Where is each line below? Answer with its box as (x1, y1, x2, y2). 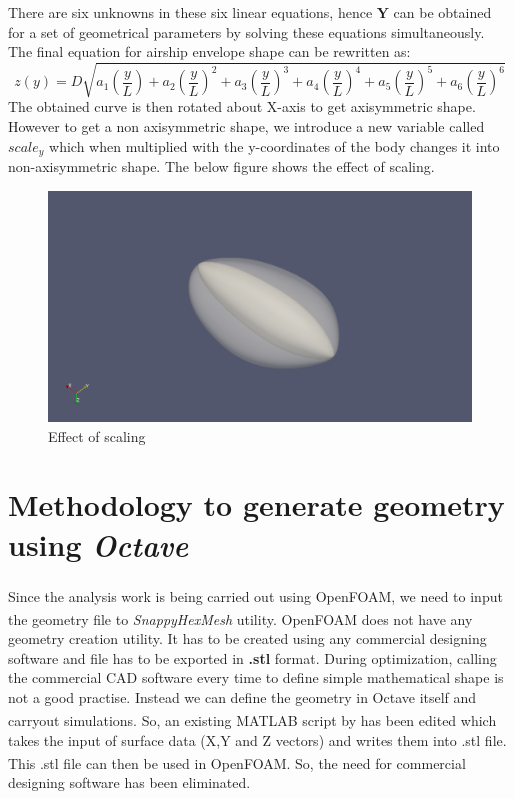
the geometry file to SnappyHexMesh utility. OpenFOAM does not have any (8, 608, 473, 629)
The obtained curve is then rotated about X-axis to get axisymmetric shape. (8, 96, 476, 117)
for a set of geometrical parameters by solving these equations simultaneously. (8, 21, 485, 42)
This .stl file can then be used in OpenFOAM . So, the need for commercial (8, 752, 466, 773)
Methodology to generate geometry (8, 484, 505, 525)
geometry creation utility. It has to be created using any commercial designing (8, 628, 487, 649)
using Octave (8, 523, 189, 565)
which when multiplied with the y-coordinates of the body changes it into (49, 135, 500, 156)
